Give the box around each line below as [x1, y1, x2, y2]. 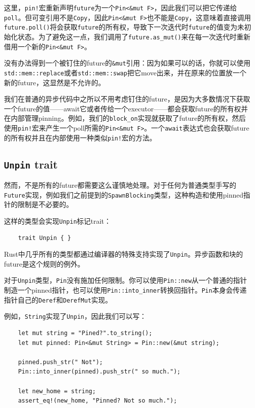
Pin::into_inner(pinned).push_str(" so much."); [18, 368, 181, 375]
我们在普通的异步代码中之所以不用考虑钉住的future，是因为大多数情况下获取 [4, 94, 250, 104]
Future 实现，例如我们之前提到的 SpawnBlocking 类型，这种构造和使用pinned [4, 189, 244, 200]
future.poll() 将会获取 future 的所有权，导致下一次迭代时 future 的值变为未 [4, 22, 244, 32]
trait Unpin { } [18, 234, 72, 241]
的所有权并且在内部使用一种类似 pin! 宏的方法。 [4, 132, 156, 142]
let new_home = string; [18, 387, 96, 395]
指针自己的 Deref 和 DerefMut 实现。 [4, 294, 112, 305]
